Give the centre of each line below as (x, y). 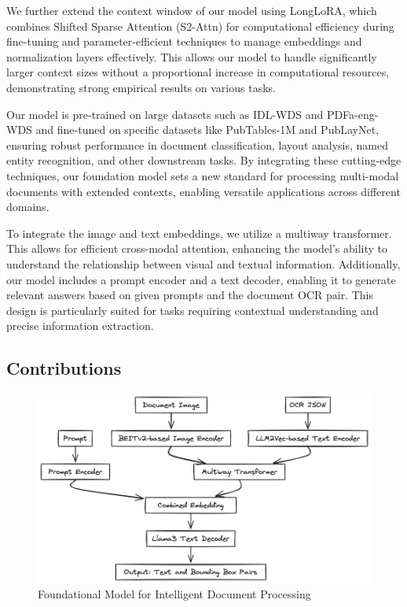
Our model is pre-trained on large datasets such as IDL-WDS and (165, 114)
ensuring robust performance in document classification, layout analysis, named (197, 144)
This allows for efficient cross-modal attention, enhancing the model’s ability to (197, 248)
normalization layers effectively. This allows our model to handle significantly (192, 56)
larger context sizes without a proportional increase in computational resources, (198, 72)
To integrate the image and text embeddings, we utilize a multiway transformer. (199, 233)
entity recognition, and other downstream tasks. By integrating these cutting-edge (204, 160)
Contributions (64, 368)
